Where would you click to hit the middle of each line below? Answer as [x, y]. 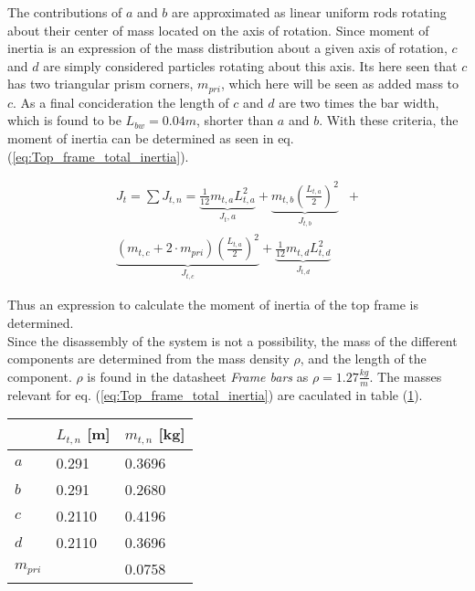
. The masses [406, 376]
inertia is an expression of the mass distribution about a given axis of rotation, [227, 48]
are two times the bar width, [359, 102]
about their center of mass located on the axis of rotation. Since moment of [218, 30]
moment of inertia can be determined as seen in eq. [151, 138]
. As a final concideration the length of [121, 102]
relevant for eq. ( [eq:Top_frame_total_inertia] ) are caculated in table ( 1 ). [215, 394]
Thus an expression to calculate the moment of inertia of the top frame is [213, 305]
